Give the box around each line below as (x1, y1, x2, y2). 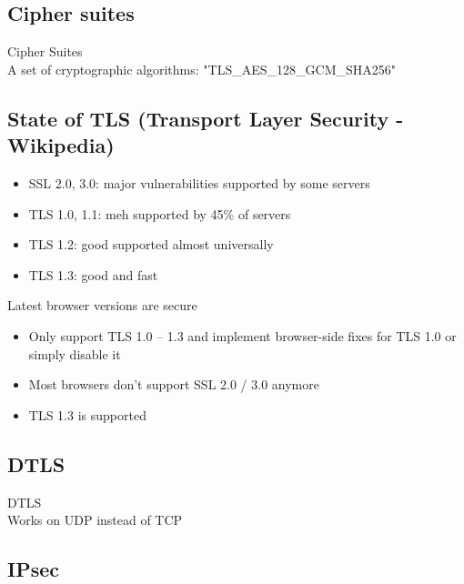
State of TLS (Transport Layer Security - (7, 104, 404, 132)
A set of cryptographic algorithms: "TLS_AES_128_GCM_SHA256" (7, 59, 396, 78)
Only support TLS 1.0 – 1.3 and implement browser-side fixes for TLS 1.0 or (28, 326, 457, 345)
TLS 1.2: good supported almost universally (28, 235, 274, 254)
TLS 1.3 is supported (28, 405, 146, 424)
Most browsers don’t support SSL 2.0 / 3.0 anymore (28, 375, 319, 394)
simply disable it (28, 344, 121, 363)
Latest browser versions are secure (7, 296, 197, 315)
